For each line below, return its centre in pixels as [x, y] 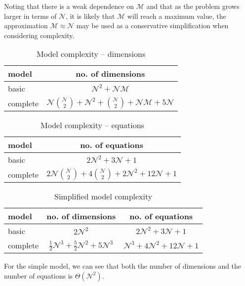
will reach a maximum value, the [177, 16]
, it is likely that [90, 16]
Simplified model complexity [103, 196]
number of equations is [39, 275]
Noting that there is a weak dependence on [69, 6]
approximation [26, 25]
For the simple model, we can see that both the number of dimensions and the [123, 266]
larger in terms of [30, 16]
